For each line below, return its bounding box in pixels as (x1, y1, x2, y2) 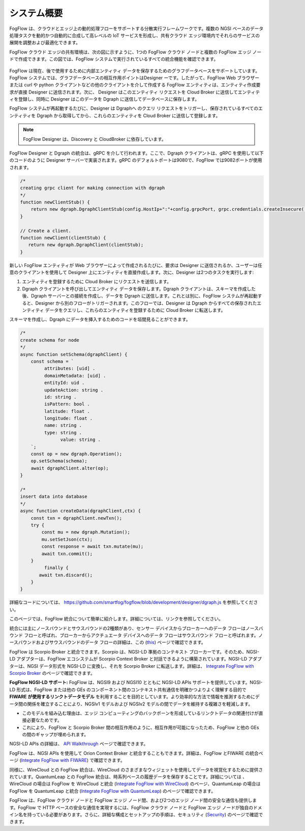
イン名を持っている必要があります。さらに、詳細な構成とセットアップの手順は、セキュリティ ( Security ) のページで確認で (9, 811, 263, 817)
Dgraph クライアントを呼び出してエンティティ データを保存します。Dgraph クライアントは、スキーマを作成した (22, 285, 256, 292)
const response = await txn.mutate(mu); (41, 544, 144, 549)
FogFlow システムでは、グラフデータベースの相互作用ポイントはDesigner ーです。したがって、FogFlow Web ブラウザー (9, 74, 260, 81)
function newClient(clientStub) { (20, 234, 106, 241)
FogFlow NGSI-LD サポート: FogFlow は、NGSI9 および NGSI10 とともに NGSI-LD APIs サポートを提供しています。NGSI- (9, 679, 263, 686)
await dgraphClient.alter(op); (30, 465, 109, 471)
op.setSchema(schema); (30, 458, 87, 464)
